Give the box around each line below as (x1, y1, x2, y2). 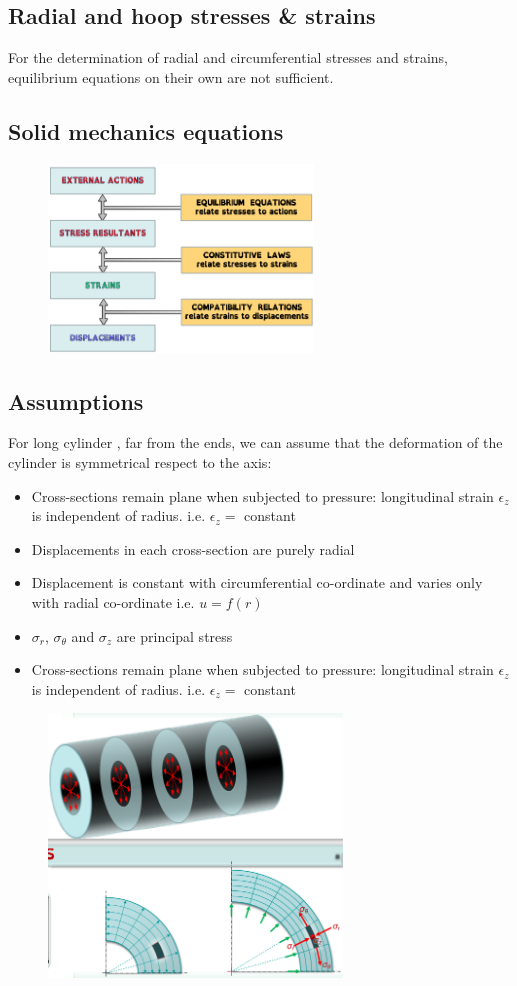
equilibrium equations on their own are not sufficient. (8, 66, 334, 87)
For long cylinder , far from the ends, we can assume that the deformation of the (8, 432, 503, 453)
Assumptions (8, 385, 144, 416)
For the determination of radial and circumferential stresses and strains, (8, 47, 449, 68)
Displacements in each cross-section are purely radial (31, 538, 355, 559)
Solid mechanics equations (8, 115, 284, 146)
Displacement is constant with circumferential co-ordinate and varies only (31, 572, 483, 593)
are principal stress (116, 625, 233, 646)
